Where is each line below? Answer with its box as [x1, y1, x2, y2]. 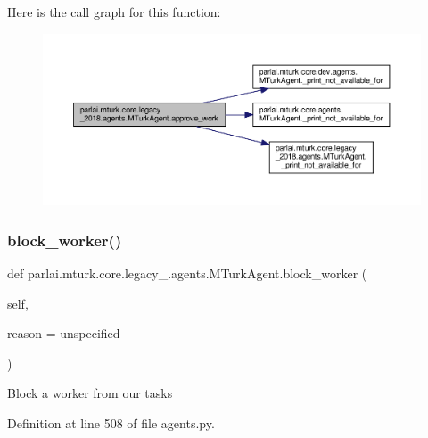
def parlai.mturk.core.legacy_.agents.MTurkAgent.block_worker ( [7, 263, 367, 282]
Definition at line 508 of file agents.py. [7, 413, 215, 432]
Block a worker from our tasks [7, 384, 173, 402]
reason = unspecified [7, 324, 120, 343]
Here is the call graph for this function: [7, 3, 221, 21]
